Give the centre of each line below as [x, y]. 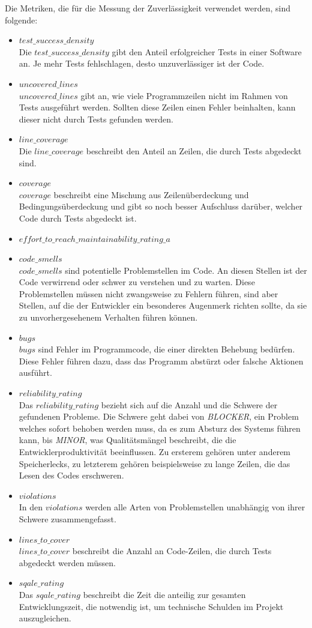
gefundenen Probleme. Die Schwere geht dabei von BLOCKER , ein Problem [159, 416]
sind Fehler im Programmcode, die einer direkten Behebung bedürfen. [166, 349]
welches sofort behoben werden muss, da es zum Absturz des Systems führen [160, 428]
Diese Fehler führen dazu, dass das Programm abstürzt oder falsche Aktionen [161, 361]
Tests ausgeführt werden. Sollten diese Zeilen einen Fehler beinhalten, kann [157, 107]
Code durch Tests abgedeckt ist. [78, 218]
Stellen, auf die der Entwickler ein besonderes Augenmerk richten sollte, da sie [163, 305]
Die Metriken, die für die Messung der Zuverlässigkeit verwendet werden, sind [148, 8]
